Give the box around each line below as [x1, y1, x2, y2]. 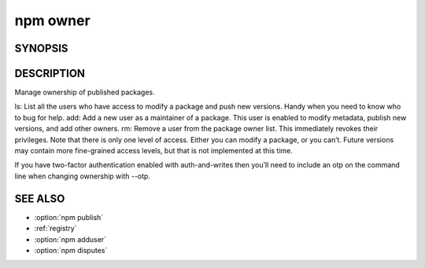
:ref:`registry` [34, 224, 77, 233]
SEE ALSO [14, 192, 65, 205]
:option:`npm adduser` [34, 234, 106, 244]
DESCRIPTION [14, 67, 86, 80]
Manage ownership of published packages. [14, 87, 155, 97]
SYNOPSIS [14, 42, 68, 55]
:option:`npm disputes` [34, 245, 108, 255]
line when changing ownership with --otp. [14, 171, 151, 181]
